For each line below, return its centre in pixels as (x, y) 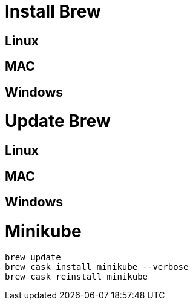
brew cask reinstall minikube (77, 277)
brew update (33, 257)
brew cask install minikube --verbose (97, 267)
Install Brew (53, 11)
